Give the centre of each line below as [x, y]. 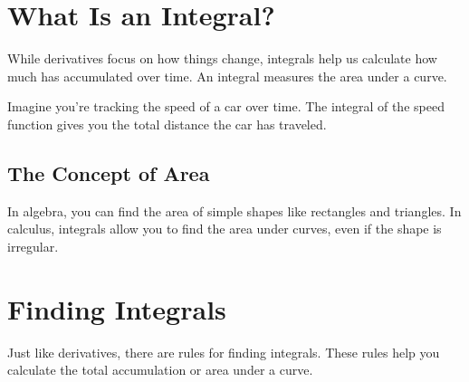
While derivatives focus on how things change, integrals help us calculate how [222, 58]
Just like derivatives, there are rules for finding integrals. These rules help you [224, 352]
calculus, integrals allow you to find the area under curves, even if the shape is [225, 229]
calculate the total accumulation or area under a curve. [160, 370]
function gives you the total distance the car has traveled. [167, 124]
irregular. [33, 246]
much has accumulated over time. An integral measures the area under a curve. [227, 76]
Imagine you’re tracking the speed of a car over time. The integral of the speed [226, 106]
